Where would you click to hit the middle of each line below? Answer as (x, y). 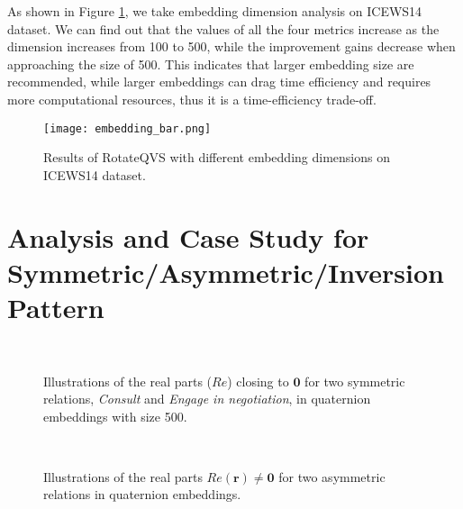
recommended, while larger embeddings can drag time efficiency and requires (219, 82)
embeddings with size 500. (115, 416)
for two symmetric (355, 381)
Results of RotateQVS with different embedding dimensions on (217, 157)
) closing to (258, 381)
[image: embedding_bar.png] (127, 128)
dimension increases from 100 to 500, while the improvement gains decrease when (231, 46)
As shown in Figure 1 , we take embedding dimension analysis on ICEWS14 (215, 11)
